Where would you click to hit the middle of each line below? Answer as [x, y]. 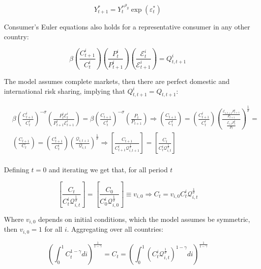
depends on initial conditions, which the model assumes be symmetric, [144, 219]
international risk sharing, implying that [65, 91]
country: [16, 36]
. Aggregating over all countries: [115, 229]
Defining [17, 170]
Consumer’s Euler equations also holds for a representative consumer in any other [127, 27]
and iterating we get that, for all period [108, 170]
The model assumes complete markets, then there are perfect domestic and [117, 81]
